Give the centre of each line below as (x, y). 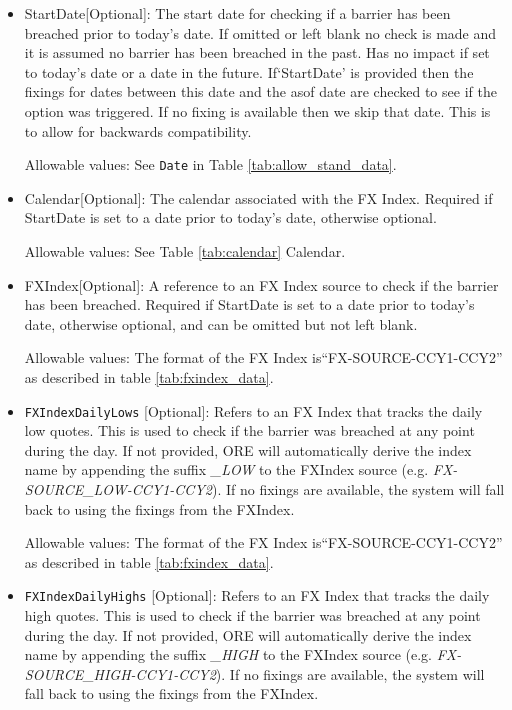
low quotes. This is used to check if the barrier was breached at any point (249, 430)
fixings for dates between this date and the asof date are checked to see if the (260, 91)
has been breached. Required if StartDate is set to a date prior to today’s (249, 304)
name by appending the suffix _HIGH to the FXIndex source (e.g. (228, 654)
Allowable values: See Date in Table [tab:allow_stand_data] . (210, 164)
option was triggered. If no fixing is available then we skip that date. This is (257, 110)
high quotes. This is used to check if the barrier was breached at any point (252, 615)
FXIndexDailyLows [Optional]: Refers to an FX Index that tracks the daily (253, 410)
